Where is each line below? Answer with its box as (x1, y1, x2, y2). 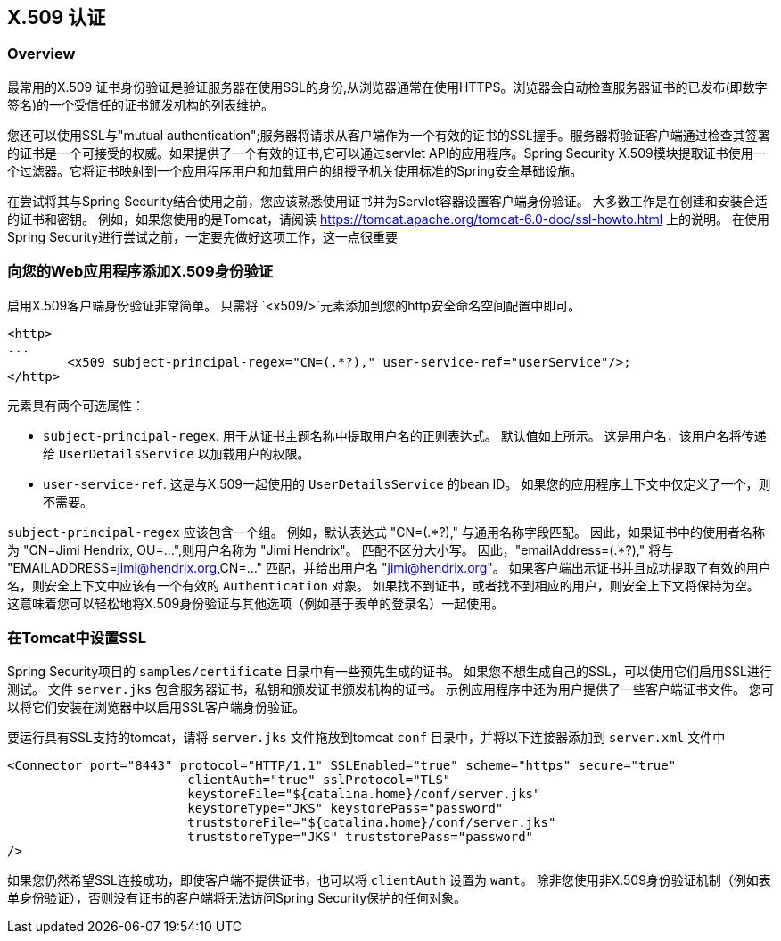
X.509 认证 (7, 6, 106, 29)
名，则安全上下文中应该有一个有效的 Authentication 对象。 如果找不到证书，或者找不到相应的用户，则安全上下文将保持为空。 (7, 577, 760, 593)
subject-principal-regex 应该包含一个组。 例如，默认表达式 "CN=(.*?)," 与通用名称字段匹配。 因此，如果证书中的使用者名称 (7, 524, 765, 540)
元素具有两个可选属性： (7, 397, 144, 413)
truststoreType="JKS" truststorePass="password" (187, 830, 534, 845)
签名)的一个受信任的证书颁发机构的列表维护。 (7, 96, 275, 112)
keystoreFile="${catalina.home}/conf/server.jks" (187, 787, 541, 802)
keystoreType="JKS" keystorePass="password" (187, 801, 504, 816)
